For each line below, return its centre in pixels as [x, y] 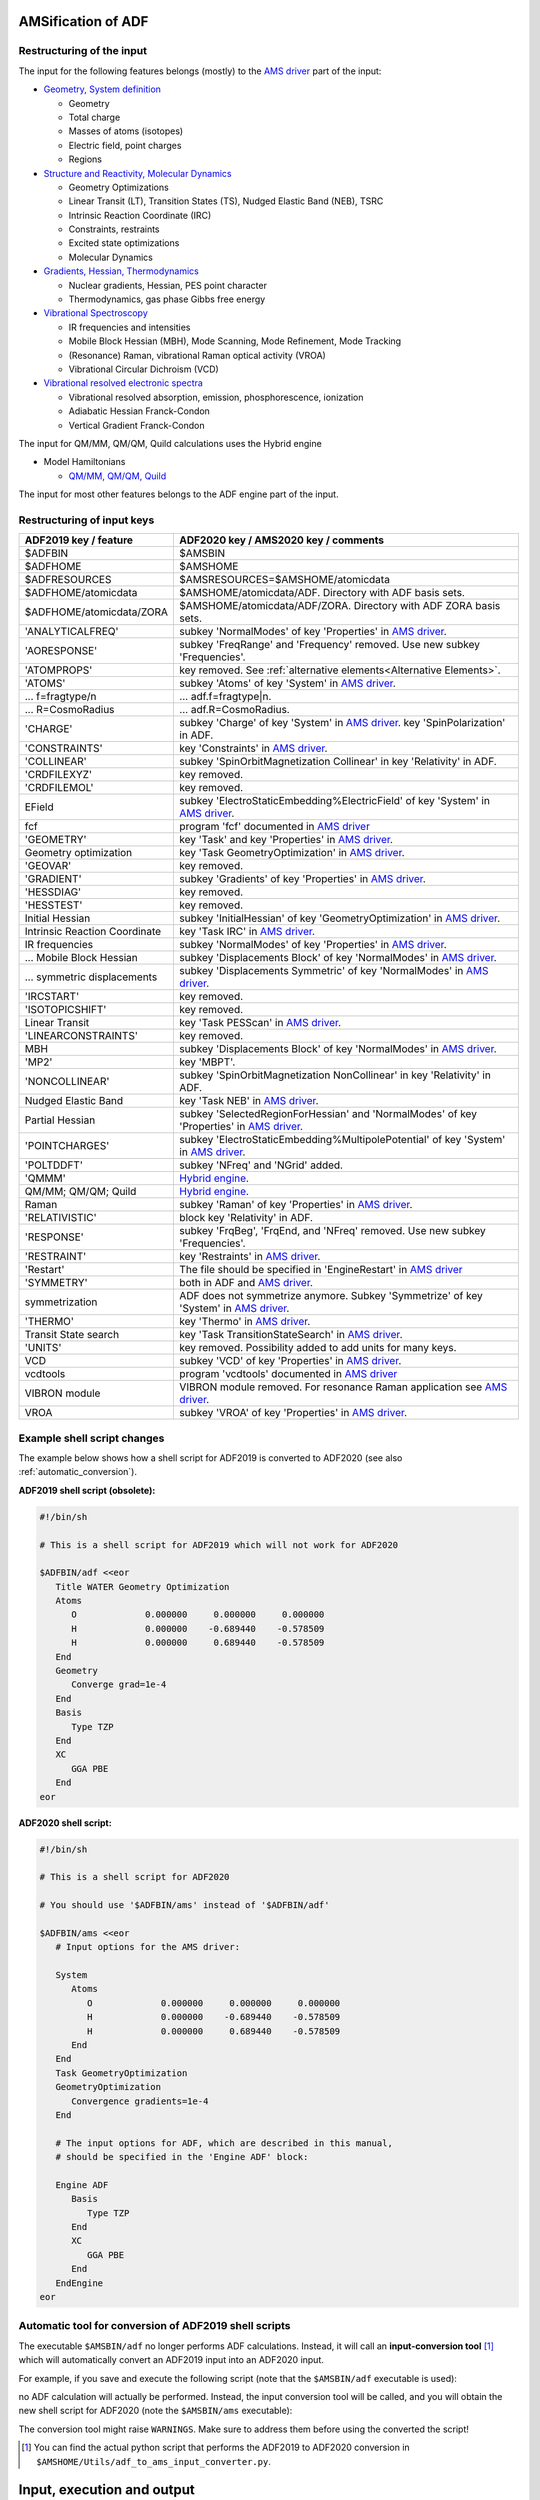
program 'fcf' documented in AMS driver [274, 827]
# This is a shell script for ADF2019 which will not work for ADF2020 [219, 1544]
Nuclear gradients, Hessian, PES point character [167, 285]
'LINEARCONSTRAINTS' [81, 1036]
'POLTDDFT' [54, 1165]
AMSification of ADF [83, 21]
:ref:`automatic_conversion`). [78, 1472]
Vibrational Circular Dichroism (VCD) [143, 369]
